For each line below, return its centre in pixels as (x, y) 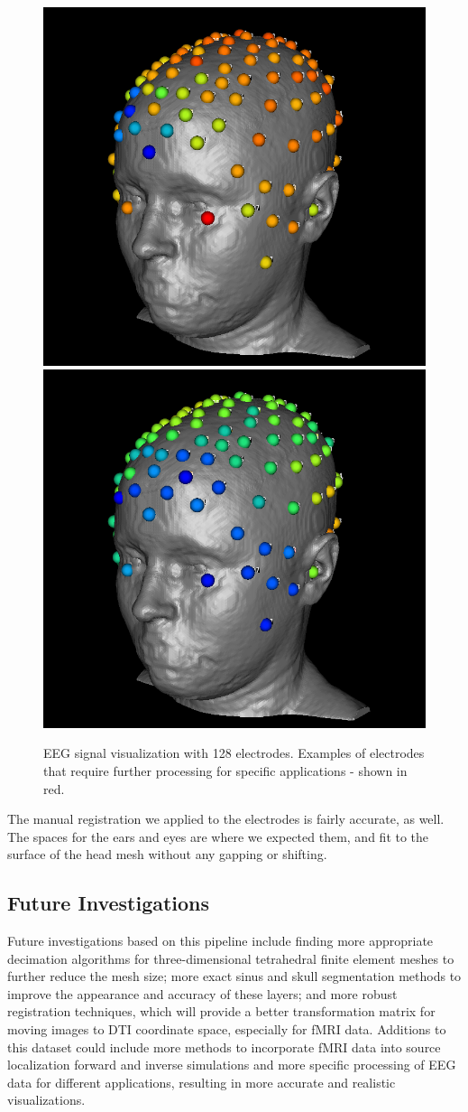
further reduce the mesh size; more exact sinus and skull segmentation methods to (234, 976)
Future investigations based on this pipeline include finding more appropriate (220, 941)
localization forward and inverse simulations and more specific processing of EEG (232, 1065)
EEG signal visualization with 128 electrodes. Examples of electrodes (234, 753)
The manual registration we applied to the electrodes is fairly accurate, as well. (226, 819)
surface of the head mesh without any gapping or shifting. (167, 854)
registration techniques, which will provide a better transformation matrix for (221, 1011)
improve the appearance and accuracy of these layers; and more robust (202, 993)
